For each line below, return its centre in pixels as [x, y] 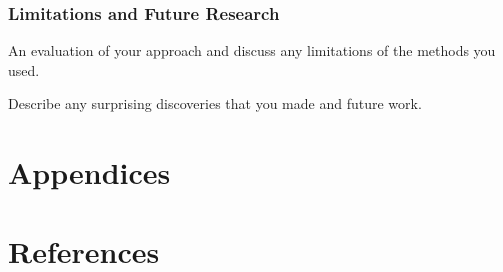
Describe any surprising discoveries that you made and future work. [215, 103]
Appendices [89, 172]
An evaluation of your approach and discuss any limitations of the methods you [252, 50]
